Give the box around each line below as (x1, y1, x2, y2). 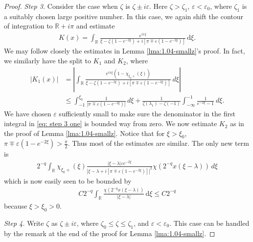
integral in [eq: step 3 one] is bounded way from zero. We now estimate (4, 118, 217, 129)
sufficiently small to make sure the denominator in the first (59, 108, 235, 119)
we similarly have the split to (4, 55, 91, 65)
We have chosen (4, 108, 51, 119)
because (4, 201, 27, 211)
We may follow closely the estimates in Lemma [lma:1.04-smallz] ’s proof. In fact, (4, 46, 245, 56)
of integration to (4, 21, 53, 31)
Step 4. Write (4, 217, 44, 228)
